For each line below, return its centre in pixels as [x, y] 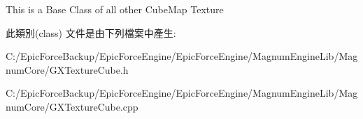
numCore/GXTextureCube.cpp [72, 106]
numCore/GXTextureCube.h [67, 69]
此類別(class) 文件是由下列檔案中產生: [91, 32]
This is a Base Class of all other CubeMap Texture [115, 9]
